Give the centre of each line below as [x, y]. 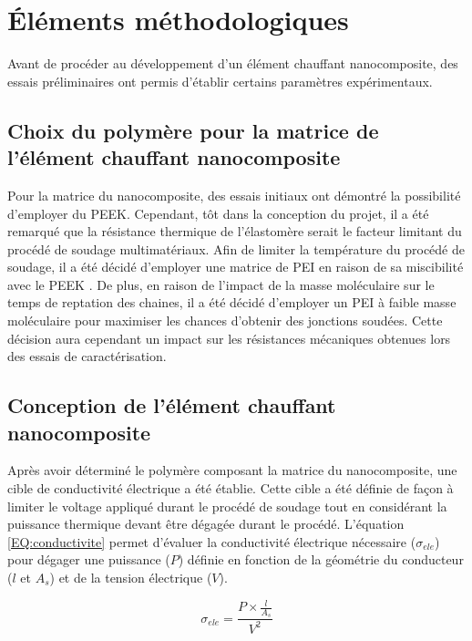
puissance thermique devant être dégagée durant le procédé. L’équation [206, 524]
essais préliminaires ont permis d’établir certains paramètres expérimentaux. [220, 81]
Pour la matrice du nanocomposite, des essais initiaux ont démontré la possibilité [234, 195]
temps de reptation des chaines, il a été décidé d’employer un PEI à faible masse [232, 302]
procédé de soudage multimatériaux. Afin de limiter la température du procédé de [236, 248]
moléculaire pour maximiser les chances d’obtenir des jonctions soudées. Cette [225, 320]
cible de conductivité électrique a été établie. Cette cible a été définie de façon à [231, 488]
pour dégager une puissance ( [89, 559]
